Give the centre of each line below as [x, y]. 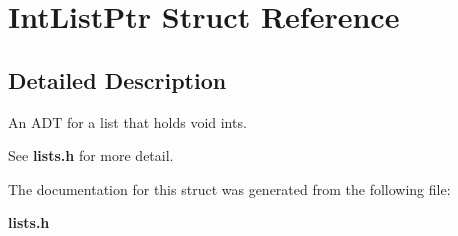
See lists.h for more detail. [91, 155]
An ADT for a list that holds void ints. [127, 121]
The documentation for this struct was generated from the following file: [229, 188]
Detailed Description [117, 79]
